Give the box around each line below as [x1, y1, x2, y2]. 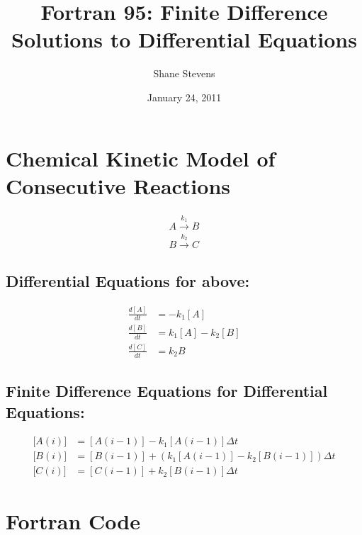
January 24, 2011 [147, 89, 222, 104]
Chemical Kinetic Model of [6, 143, 276, 172]
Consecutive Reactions [6, 171, 230, 200]
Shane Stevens [153, 66, 215, 81]
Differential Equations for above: [6, 270, 250, 292]
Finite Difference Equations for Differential [6, 380, 328, 402]
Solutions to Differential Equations [11, 25, 357, 54]
